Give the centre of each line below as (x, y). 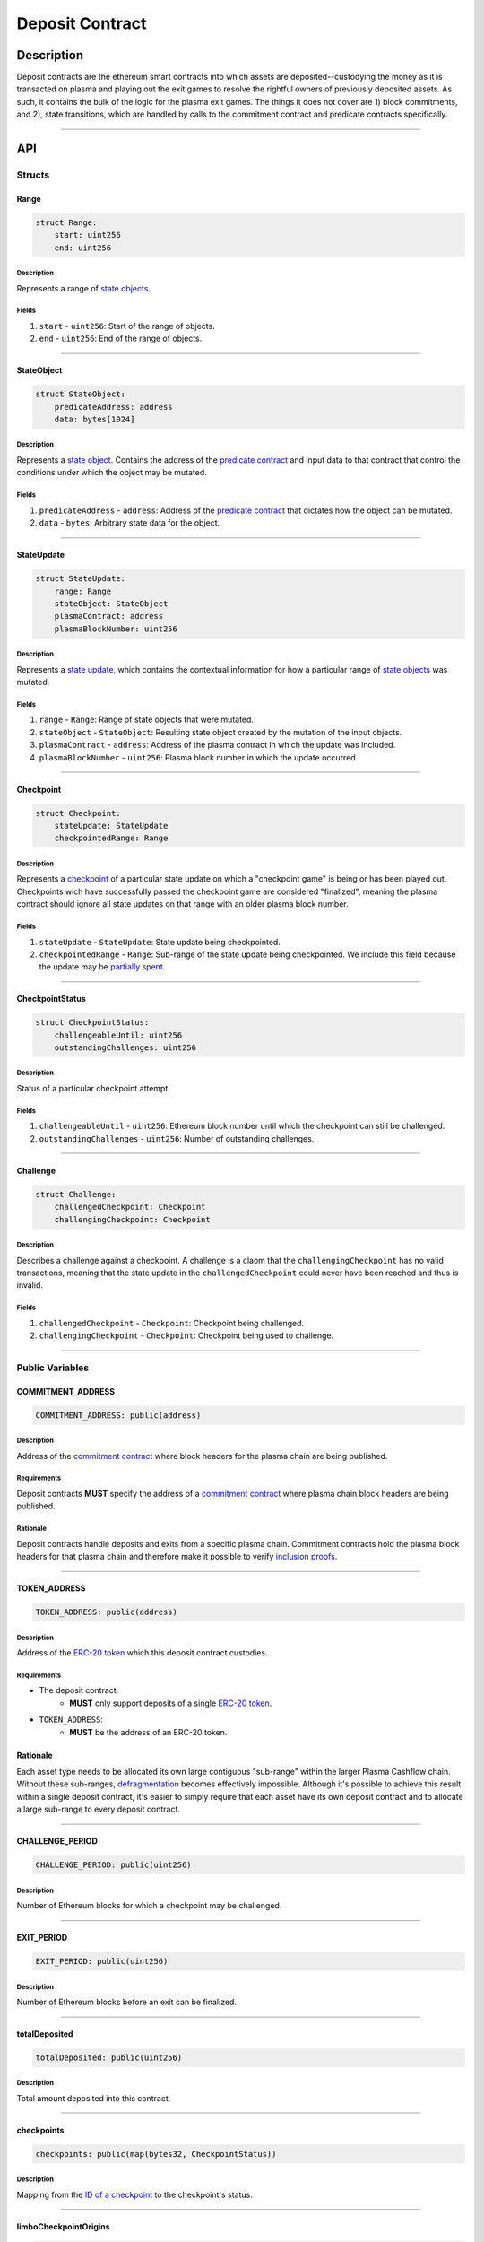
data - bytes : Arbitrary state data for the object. (130, 523)
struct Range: (66, 222)
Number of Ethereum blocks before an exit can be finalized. (127, 2002)
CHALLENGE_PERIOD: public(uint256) (113, 1865)
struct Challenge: (76, 1194)
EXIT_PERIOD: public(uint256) (102, 1961)
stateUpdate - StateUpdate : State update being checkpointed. (160, 942)
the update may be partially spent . (102, 967)
